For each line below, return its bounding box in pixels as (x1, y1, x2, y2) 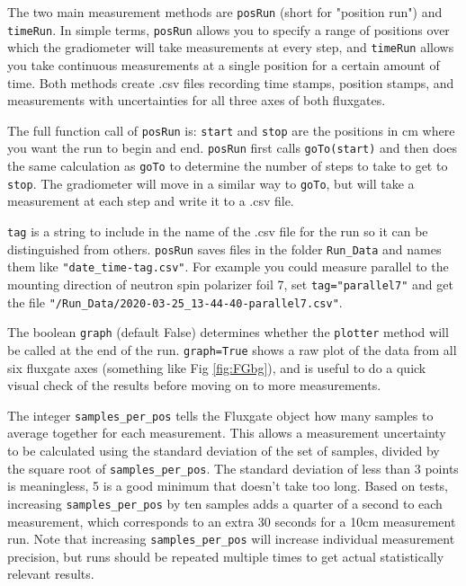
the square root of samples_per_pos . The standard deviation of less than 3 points (7, 458, 459, 477)
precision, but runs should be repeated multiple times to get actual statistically (7, 546, 444, 565)
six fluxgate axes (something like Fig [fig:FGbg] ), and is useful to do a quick (7, 358, 426, 377)
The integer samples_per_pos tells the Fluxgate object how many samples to (7, 405, 434, 424)
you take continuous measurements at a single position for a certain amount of (7, 55, 440, 74)
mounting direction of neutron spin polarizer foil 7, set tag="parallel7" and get (7, 274, 453, 293)
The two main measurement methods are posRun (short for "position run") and (7, 3, 443, 21)
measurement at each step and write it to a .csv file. (7, 191, 294, 210)
